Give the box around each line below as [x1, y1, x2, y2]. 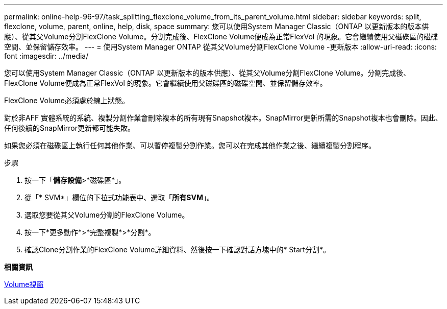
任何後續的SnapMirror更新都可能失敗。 [4, 124, 135, 132]
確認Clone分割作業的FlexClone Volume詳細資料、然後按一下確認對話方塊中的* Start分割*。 [24, 245, 330, 254]
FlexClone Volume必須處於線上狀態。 [4, 96, 129, 105]
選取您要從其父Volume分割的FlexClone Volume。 [24, 210, 189, 219]
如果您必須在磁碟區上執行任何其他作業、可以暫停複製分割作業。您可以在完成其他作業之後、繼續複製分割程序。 [4, 141, 376, 150]
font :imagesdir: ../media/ [4, 52, 89, 60]
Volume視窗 [4, 280, 44, 289]
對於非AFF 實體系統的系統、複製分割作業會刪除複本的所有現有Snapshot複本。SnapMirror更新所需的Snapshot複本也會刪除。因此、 [4, 113, 442, 122]
